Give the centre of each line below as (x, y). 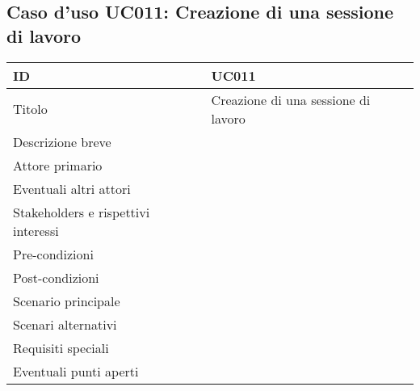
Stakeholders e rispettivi (82, 212)
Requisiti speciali (61, 347)
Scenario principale (67, 301)
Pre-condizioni (53, 254)
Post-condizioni (56, 277)
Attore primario (58, 165)
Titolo (30, 109)
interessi (36, 230)
